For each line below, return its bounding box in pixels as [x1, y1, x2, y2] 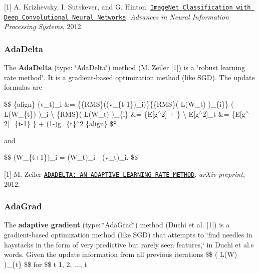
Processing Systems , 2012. [4, 21, 83, 32]
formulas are [4, 82, 42, 92]
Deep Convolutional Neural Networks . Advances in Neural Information [4, 11, 229, 22]
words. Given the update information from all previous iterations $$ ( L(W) [4, 249, 237, 259]
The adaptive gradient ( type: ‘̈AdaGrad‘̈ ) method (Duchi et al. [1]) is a [4, 219, 230, 230]
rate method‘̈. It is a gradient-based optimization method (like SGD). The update [4, 72, 255, 82]
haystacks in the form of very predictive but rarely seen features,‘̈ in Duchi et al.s [4, 239, 254, 249]
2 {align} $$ [80, 118, 117, 129]
